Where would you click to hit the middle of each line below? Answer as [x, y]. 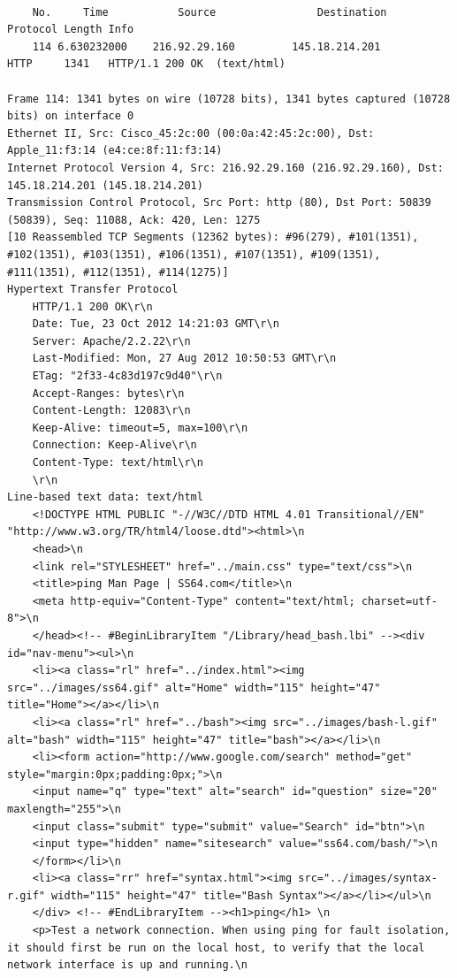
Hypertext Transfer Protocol [93, 290]
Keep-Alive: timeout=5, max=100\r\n [140, 428]
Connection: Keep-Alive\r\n [114, 445]
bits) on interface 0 [71, 116]
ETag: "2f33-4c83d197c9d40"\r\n [127, 376]
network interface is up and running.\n [128, 965]
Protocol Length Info [71, 30]
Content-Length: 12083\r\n [111, 411]
